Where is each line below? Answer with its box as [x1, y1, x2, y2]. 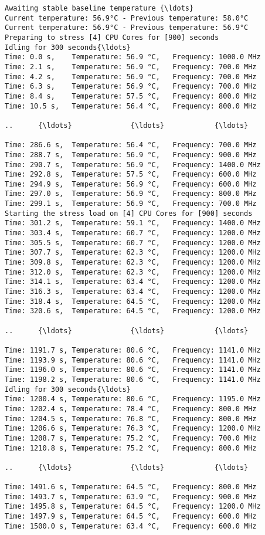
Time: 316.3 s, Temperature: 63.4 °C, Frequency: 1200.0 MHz [5, 287, 261, 296]
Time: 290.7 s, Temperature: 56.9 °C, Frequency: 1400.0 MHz [5, 160, 261, 169]
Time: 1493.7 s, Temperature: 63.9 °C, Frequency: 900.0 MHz [5, 492, 257, 501]
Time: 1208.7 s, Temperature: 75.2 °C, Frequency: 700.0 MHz [5, 434, 257, 442]
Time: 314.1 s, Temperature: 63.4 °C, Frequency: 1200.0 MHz [5, 277, 261, 286]
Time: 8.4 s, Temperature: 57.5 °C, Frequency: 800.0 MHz [5, 92, 257, 100]
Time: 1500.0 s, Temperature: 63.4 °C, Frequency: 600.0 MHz [5, 522, 257, 530]
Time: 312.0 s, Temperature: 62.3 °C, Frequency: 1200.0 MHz [5, 267, 261, 276]
